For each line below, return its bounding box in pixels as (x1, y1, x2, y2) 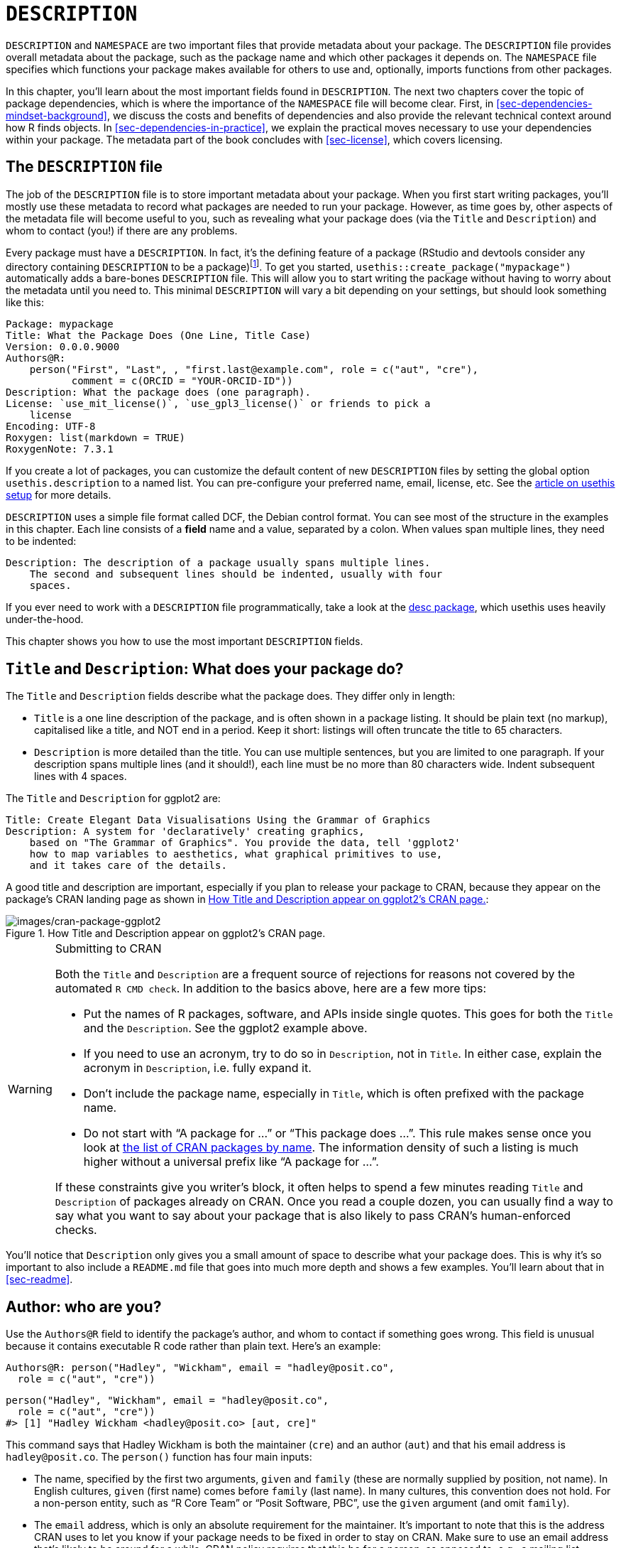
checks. (55, 1223, 97, 1238)
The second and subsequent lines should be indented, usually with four (29, 568, 443, 580)
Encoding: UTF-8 (6, 421, 96, 433)
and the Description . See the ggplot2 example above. (83, 1021, 368, 1036)
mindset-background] (6, 109, 107, 121)
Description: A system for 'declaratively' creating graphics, (6, 826, 365, 838)
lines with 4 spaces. (34, 770, 127, 783)
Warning (8, 1082, 53, 1097)
